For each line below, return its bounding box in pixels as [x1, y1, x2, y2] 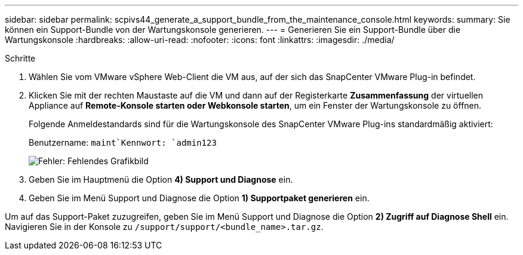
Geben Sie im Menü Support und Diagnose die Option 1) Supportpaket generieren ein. [29, 193, 370, 203]
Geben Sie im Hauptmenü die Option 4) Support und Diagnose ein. [29, 174, 293, 185]
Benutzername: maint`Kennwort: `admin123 [29, 137, 217, 148]
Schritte [5, 53, 36, 63]
